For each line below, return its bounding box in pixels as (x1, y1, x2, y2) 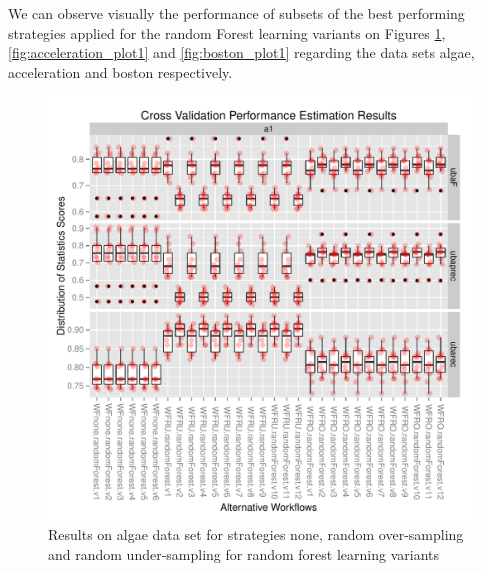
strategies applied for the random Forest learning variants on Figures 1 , (8, 22, 446, 43)
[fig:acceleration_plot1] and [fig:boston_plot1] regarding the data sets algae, (8, 42, 475, 63)
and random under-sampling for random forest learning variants (48, 543, 440, 564)
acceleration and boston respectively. (8, 61, 233, 82)
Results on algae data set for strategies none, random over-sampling (48, 523, 464, 544)
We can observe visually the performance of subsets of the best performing (8, 3, 465, 23)
